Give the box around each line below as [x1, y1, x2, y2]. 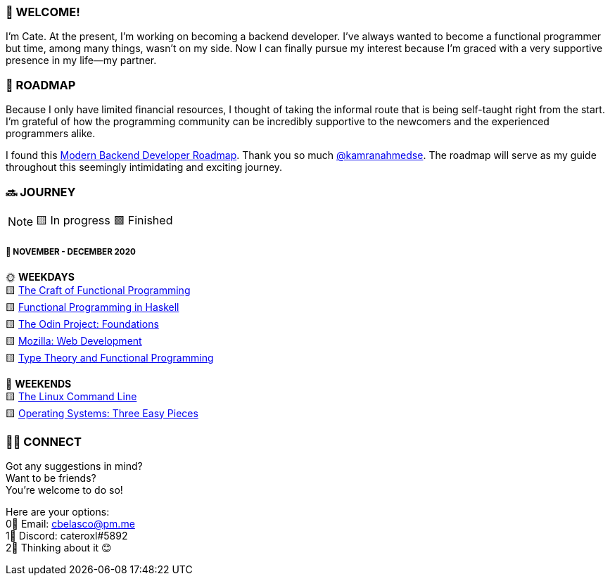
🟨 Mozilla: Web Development [6, 334, 142, 347]
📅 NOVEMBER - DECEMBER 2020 [6, 247, 136, 257]
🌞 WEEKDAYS [6, 270, 75, 283]
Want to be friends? [6, 472, 96, 485]
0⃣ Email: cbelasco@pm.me [6, 518, 135, 530]
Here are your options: [6, 506, 110, 518]
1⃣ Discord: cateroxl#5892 [6, 530, 128, 542]
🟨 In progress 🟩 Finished [36, 212, 173, 227]
